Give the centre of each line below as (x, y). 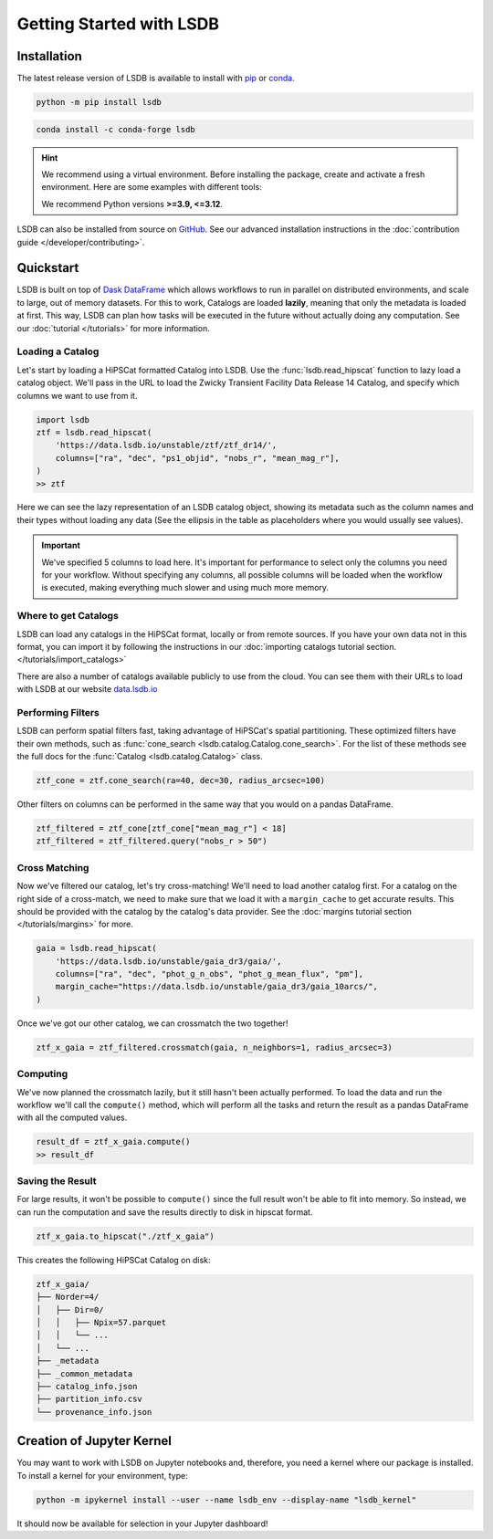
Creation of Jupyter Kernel (94, 1441)
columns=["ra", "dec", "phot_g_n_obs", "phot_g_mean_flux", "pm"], (210, 974)
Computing (42, 1074)
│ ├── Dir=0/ (70, 1309)
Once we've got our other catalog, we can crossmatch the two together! (152, 1023)
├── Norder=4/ (68, 1297)
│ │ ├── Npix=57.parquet (101, 1322)
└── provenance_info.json (94, 1412)
